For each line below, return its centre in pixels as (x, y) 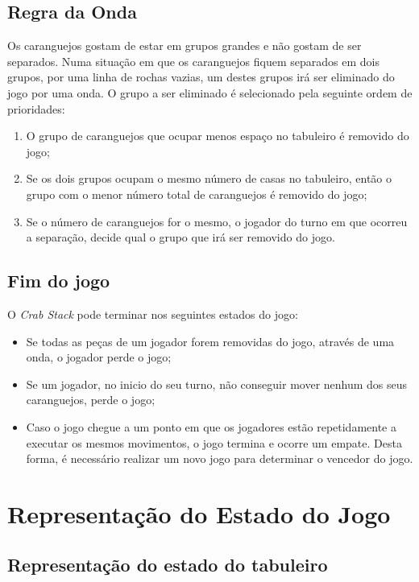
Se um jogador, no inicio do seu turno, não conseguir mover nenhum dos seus (217, 384)
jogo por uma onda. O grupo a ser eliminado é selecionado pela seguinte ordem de (210, 92)
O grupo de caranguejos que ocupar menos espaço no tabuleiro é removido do (218, 136)
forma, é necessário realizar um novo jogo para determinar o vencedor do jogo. (220, 458)
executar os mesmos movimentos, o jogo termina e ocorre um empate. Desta (214, 442)
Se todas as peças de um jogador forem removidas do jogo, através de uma (210, 341)
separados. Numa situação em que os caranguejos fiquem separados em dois (193, 61)
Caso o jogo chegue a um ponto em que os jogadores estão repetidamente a (211, 426)
